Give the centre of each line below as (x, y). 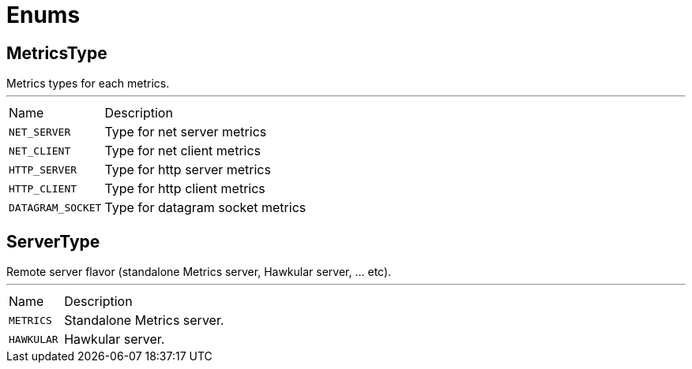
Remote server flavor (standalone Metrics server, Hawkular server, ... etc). (199, 272)
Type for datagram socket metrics (205, 208)
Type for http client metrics (185, 189)
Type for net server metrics (186, 132)
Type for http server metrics (188, 170)
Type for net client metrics (183, 151)
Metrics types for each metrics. (88, 84)
